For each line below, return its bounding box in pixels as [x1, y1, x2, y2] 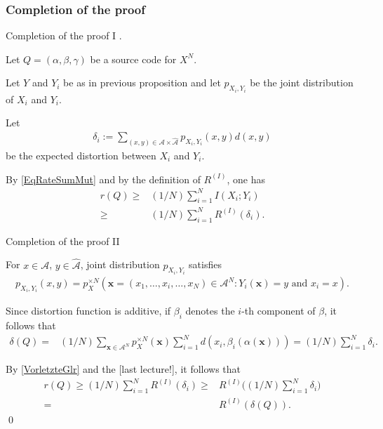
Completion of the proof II [6, 233, 120, 248]
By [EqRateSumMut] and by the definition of [6, 171, 201, 186]
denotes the [185, 303, 235, 318]
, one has [227, 171, 265, 186]
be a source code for [90, 51, 177, 66]
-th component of [241, 303, 316, 318]
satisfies [189, 257, 222, 272]
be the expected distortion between [6, 147, 156, 162]
